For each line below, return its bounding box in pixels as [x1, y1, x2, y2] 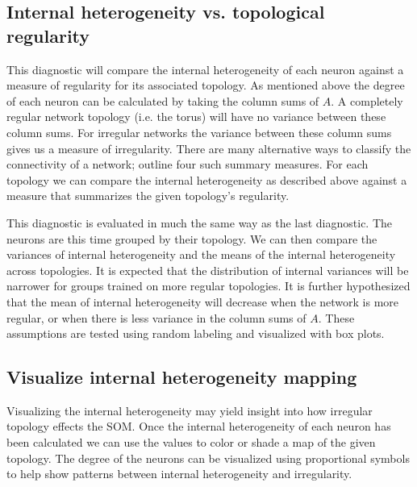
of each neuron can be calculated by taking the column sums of [6, 92, 319, 109]
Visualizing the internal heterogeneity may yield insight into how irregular [6, 402, 373, 418]
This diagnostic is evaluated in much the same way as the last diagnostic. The [6, 214, 393, 231]
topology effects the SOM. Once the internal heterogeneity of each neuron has [6, 418, 391, 435]
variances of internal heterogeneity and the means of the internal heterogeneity [6, 246, 396, 263]
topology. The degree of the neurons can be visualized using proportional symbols [6, 449, 410, 466]
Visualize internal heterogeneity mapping [6, 364, 357, 389]
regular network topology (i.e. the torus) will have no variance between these [6, 108, 386, 125]
